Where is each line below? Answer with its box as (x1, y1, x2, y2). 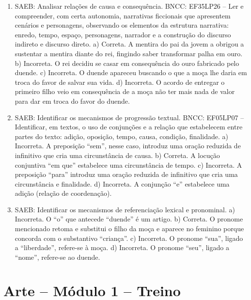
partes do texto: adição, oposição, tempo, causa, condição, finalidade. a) (15, 131, 228, 141)
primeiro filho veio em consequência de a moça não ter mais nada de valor (15, 86, 235, 96)
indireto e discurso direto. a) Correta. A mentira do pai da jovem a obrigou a (15, 39, 244, 49)
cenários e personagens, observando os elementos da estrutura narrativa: (15, 20, 229, 30)
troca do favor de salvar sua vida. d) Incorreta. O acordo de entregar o (15, 77, 225, 87)
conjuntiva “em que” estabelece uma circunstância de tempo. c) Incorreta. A (15, 159, 242, 170)
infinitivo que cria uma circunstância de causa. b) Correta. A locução (15, 150, 220, 160)
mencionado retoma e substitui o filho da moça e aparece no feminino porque (15, 223, 244, 234)
